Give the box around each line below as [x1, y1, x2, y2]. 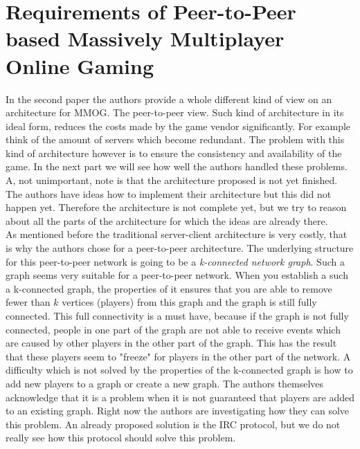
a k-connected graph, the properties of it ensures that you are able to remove [6, 281, 332, 295]
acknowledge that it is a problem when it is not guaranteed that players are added [6, 390, 354, 404]
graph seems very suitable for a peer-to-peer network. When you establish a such [6, 268, 348, 282]
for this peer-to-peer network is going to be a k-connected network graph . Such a [6, 254, 345, 268]
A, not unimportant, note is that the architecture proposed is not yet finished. [6, 173, 338, 187]
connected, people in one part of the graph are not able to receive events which [6, 322, 341, 336]
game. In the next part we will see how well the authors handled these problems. [6, 159, 348, 174]
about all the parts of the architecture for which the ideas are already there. [6, 213, 328, 228]
